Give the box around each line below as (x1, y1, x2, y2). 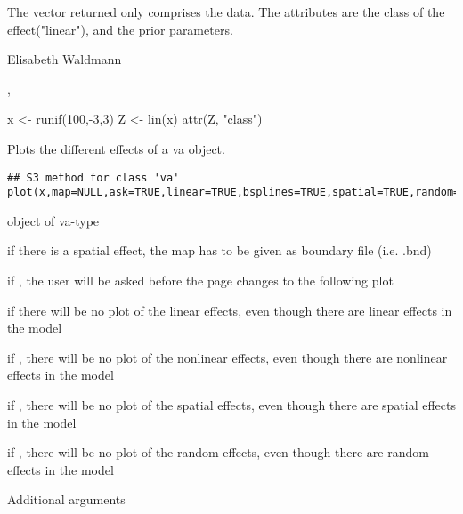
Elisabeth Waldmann (7, 50, 122, 68)
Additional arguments (7, 490, 126, 509)
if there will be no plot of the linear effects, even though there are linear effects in (7, 301, 452, 319)
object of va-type (7, 211, 100, 229)
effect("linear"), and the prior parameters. (7, 20, 233, 38)
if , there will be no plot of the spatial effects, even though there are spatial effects (7, 396, 456, 414)
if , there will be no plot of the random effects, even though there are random (7, 443, 429, 462)
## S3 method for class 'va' (7, 171, 180, 184)
